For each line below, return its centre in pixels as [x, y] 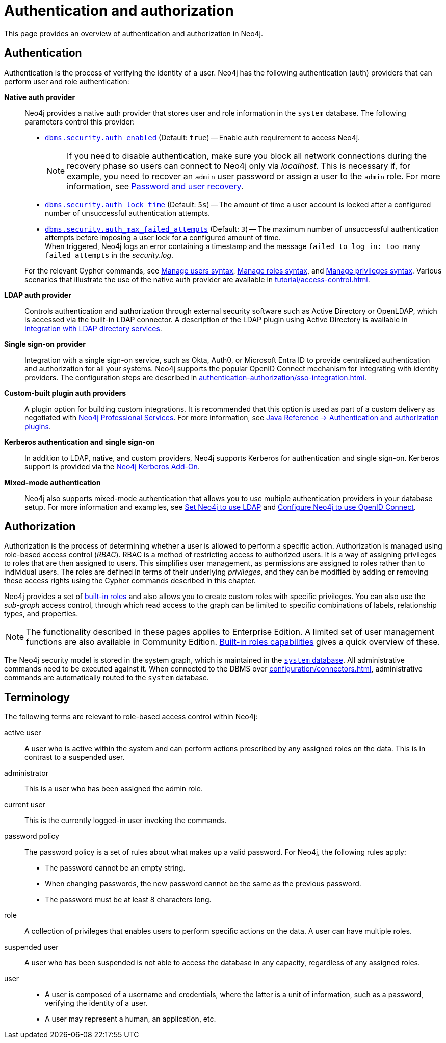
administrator [26, 773]
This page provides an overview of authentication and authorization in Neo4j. [134, 33]
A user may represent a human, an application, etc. [130, 1019]
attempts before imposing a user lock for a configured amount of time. [163, 237]
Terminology [37, 697]
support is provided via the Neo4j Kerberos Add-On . [112, 466]
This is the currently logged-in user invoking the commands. [126, 821]
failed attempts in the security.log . [109, 255]
